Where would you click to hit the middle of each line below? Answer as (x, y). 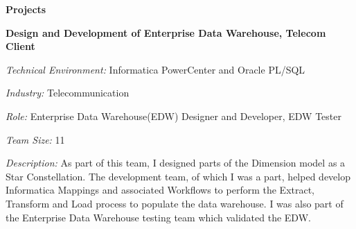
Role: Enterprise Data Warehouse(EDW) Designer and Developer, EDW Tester (173, 116)
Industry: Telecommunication (68, 93)
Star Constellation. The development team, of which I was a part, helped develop (178, 176)
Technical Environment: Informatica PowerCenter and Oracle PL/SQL (155, 69)
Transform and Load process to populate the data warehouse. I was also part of (175, 203)
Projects (26, 9)
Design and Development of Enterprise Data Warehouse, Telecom (166, 32)
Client (20, 46)
